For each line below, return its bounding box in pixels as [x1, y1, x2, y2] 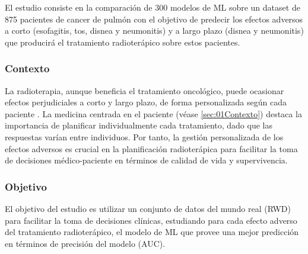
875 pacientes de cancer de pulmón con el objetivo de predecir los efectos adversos [5, 12, 303, 25]
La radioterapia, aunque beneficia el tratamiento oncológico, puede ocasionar [5, 84, 284, 97]
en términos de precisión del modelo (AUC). [5, 237, 166, 249]
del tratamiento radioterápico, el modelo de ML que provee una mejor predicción [5, 226, 299, 238]
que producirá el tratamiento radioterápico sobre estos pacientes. [5, 36, 240, 48]
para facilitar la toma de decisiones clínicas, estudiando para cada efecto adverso [5, 214, 297, 226]
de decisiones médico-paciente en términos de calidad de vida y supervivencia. [5, 154, 288, 166]
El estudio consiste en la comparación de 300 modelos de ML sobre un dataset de [5, 1, 300, 13]
